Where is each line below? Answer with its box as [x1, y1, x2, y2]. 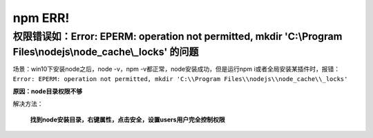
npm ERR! [12, 10, 70, 25]
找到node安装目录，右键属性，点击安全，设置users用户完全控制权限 [30, 115, 225, 124]
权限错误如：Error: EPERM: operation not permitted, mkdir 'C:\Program [12, 30, 343, 43]
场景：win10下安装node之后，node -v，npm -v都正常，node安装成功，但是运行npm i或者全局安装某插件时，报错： [12, 65, 341, 73]
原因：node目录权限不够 [12, 87, 83, 95]
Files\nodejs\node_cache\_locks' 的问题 [12, 45, 199, 58]
